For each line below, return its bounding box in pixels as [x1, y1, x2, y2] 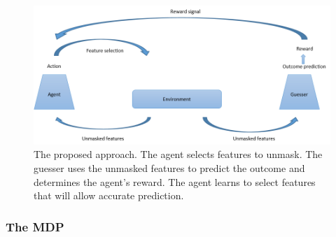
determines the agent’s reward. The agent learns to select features [34, 174, 316, 189]
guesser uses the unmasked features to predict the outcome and [34, 161, 305, 175]
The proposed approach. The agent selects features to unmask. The [34, 147, 323, 161]
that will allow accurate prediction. [34, 188, 184, 203]
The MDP [6, 217, 64, 235]
